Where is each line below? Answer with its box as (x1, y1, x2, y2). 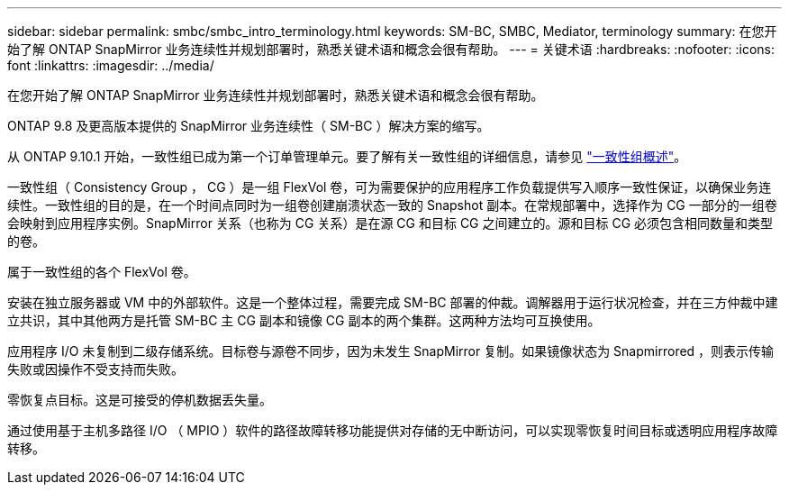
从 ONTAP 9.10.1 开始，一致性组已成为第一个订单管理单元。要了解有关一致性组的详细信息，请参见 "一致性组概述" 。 (7, 149, 687, 164)
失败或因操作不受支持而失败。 (7, 361, 184, 377)
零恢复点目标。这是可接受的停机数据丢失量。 (7, 392, 272, 407)
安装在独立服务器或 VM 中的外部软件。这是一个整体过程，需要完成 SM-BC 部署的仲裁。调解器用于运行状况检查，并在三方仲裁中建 (7, 295, 778, 310)
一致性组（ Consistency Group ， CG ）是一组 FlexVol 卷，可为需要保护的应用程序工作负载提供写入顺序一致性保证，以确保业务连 (7, 179, 772, 195)
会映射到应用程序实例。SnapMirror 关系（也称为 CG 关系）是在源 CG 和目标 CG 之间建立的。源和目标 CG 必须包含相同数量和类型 (7, 215, 774, 231)
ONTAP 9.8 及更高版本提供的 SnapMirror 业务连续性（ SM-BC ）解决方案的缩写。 (7, 118, 490, 133)
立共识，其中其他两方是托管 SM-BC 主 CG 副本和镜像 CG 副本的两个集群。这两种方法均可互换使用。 (7, 313, 601, 328)
